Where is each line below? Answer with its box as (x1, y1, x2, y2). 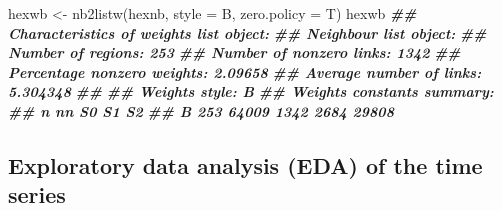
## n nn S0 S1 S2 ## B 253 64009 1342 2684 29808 (8, 100, 394, 121)
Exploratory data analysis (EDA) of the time (8, 149, 483, 180)
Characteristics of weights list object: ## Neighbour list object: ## (8, 22, 487, 43)
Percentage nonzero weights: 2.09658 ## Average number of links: (8, 61, 482, 82)
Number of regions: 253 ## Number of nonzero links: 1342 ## (8, 42, 461, 63)
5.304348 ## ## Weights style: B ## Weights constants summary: (8, 81, 494, 102)
